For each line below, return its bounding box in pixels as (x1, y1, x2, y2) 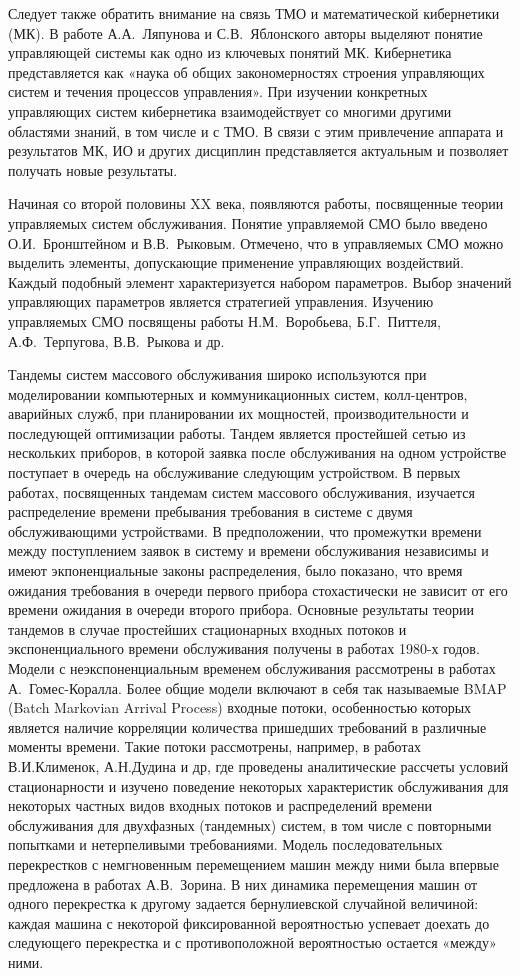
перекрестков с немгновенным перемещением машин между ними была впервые (8, 853, 499, 874)
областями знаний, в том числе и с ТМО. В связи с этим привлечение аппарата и (8, 120, 504, 141)
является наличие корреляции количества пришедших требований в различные (8, 716, 487, 737)
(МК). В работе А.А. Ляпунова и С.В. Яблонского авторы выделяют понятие (8, 22, 483, 43)
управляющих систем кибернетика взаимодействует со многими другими (8, 100, 452, 121)
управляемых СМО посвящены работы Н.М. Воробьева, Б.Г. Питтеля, (8, 310, 441, 331)
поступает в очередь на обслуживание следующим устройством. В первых (8, 462, 461, 483)
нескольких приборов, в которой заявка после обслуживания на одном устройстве (8, 442, 507, 463)
